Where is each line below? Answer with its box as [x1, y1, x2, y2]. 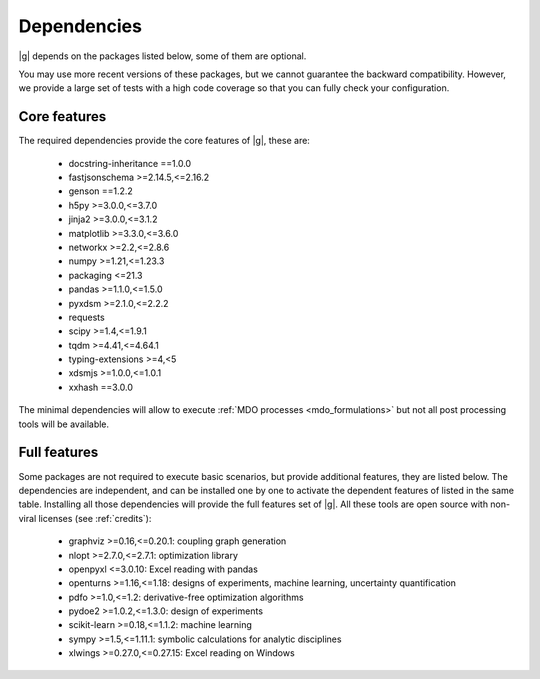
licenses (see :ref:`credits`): [38, 512, 152, 524]
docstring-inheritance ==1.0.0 [68, 157, 192, 169]
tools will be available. [18, 418, 110, 430]
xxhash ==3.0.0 [68, 381, 134, 393]
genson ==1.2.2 [68, 185, 134, 197]
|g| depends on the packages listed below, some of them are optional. [18, 50, 307, 62]
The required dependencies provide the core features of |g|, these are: [18, 135, 310, 147]
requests [68, 311, 105, 323]
